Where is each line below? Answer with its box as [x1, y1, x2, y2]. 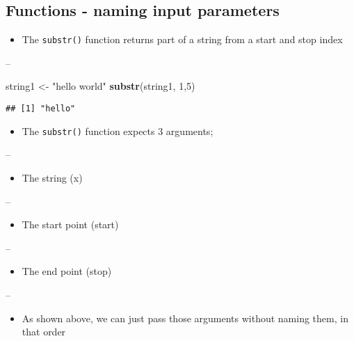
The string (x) [22, 170, 83, 184]
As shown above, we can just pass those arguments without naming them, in [22, 310, 348, 325]
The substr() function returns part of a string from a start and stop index [22, 32, 343, 47]
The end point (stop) [22, 264, 112, 278]
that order [22, 324, 66, 339]
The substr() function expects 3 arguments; [22, 123, 214, 138]
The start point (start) [22, 217, 119, 232]
